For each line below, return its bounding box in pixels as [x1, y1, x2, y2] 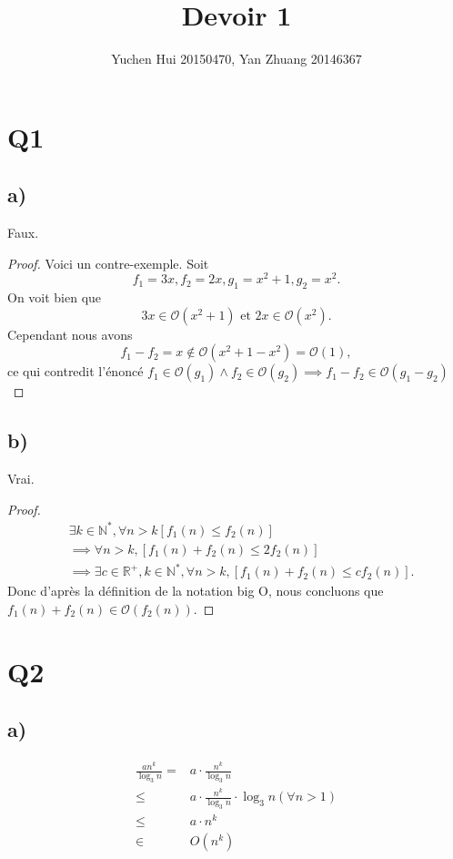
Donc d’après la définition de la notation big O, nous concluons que [7, 581, 384, 600]
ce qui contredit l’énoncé [7, 362, 144, 381]
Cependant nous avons [7, 324, 133, 343]
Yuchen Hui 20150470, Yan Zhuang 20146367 [111, 49, 362, 68]
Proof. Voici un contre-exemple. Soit [7, 253, 209, 272]
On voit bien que [7, 288, 102, 307]
